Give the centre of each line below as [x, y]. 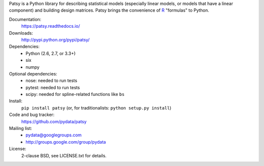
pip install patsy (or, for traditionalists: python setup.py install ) [96, 108]
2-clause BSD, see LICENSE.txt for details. [64, 155]
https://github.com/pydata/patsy [54, 121]
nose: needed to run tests [52, 81]
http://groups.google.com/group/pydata [66, 142]
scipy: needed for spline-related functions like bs [75, 94]
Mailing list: [21, 129]
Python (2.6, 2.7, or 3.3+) [51, 53]
